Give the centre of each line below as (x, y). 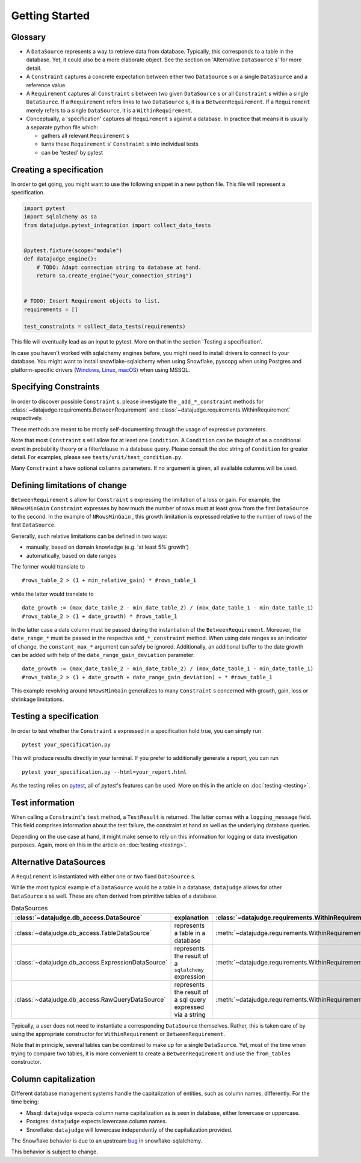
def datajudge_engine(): (60, 259)
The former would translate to (48, 566)
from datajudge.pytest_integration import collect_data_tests (117, 225)
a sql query (190, 999)
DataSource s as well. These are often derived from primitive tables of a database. (114, 896)
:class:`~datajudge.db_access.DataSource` (79, 918)
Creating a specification (57, 169)
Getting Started (51, 16)
